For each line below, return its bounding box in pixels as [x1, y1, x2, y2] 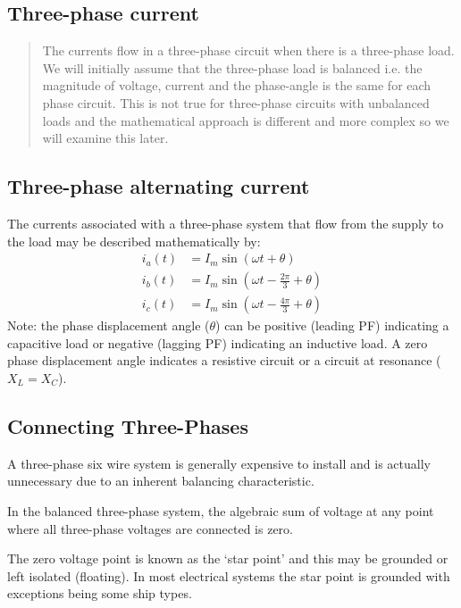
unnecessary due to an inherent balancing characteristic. [7, 471, 314, 490]
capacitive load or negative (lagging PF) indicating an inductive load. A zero [7, 333, 428, 352]
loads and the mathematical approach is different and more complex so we [42, 111, 449, 129]
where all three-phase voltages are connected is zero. [7, 519, 293, 537]
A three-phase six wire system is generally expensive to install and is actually [7, 454, 431, 472]
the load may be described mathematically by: [7, 231, 261, 250]
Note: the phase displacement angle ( [7, 316, 210, 335]
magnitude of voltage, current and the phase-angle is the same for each [42, 76, 432, 95]
